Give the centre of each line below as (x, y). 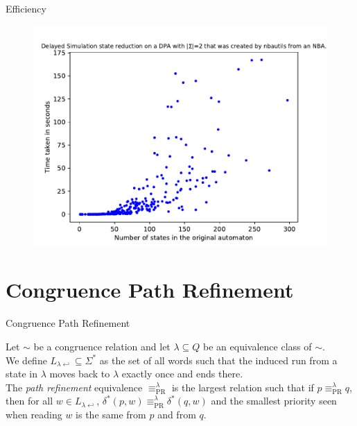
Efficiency (26, 8)
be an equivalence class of (258, 346)
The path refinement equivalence (74, 387)
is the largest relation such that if (243, 387)
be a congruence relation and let (102, 346)
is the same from (111, 414)
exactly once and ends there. (182, 374)
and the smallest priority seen (274, 401)
